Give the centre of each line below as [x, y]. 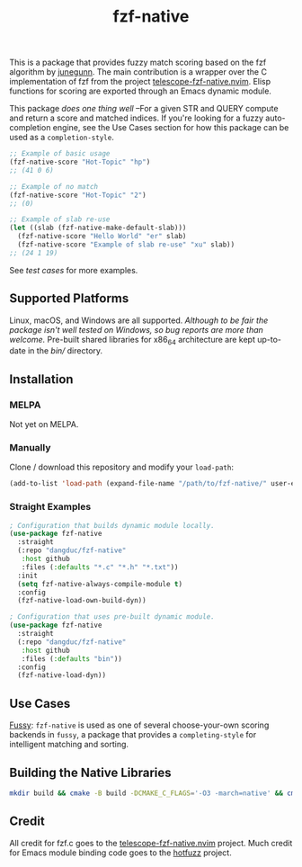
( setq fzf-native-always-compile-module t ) [100, 584]
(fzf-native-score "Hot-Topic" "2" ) [78, 195]
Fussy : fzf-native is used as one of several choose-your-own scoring [139, 725]
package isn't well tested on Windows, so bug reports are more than [136, 329]
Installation [41, 379]
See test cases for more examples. [74, 270]
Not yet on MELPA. [44, 425]
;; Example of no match [54, 186]
